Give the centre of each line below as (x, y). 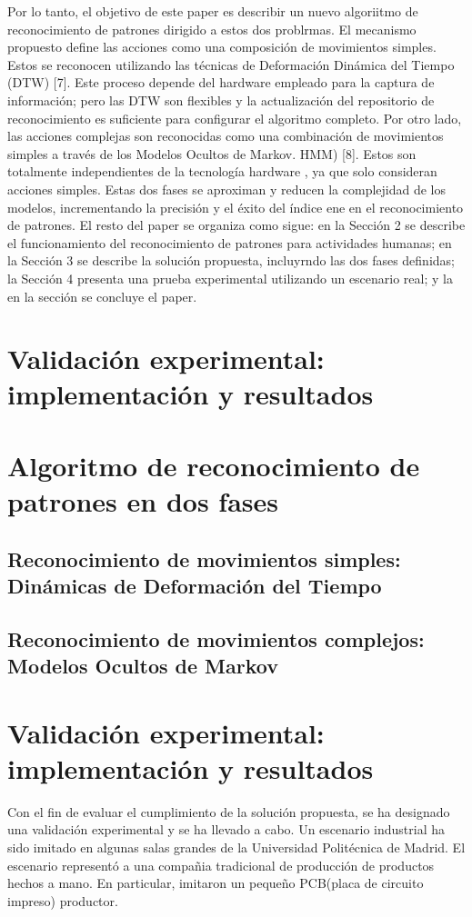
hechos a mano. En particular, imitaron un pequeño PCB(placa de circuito (216, 883)
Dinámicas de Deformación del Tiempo (195, 585)
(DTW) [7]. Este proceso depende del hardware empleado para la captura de (221, 82)
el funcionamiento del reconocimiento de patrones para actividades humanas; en (230, 242)
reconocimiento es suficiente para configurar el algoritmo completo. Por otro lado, (235, 118)
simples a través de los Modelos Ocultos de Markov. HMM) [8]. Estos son (212, 153)
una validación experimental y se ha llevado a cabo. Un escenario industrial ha (226, 829)
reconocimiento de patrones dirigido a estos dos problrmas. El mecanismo (212, 29)
